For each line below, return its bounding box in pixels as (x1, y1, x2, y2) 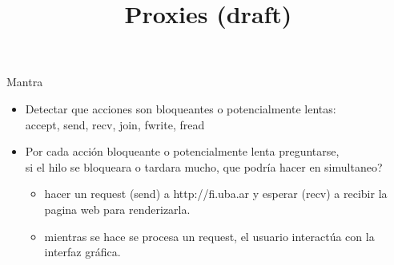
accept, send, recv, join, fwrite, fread (25, 116, 205, 132)
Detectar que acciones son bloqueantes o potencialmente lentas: (25, 100, 336, 117)
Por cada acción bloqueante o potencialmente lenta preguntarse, (25, 143, 340, 160)
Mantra (6, 73, 43, 90)
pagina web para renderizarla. (44, 200, 191, 217)
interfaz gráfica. (44, 243, 121, 260)
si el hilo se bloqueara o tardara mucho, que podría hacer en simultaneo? (25, 158, 383, 175)
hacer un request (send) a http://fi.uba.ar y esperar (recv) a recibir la (44, 185, 388, 202)
